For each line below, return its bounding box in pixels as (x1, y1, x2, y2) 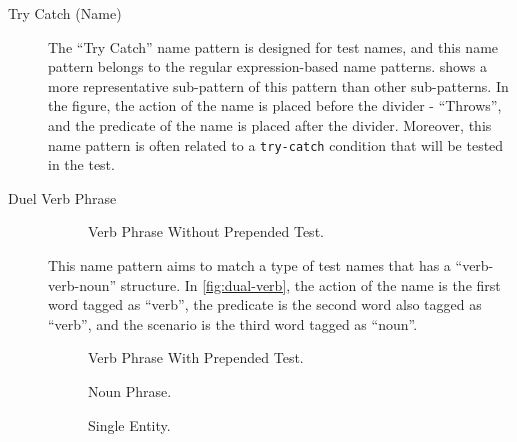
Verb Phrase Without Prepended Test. (88, 221, 324, 242)
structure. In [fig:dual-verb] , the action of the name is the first (120, 274, 501, 295)
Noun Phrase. (88, 380, 172, 401)
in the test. (48, 154, 115, 175)
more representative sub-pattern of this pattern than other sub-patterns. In (48, 75, 509, 96)
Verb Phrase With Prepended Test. (88, 347, 304, 368)
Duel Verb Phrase (8, 187, 117, 208)
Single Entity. (88, 414, 171, 435)
